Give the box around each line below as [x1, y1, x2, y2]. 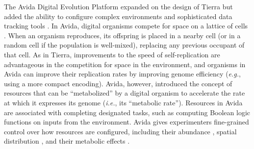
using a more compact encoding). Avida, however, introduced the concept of [4, 78, 232, 88]
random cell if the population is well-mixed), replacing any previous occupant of [4, 40, 245, 50]
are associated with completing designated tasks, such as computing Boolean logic [4, 107, 251, 117]
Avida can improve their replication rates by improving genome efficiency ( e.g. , [4, 69, 241, 79]
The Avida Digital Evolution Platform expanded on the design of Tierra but [4, 1, 233, 11]
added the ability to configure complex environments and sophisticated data [4, 11, 232, 21]
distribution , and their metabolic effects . [4, 136, 130, 146]
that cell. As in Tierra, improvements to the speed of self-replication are [4, 49, 220, 59]
